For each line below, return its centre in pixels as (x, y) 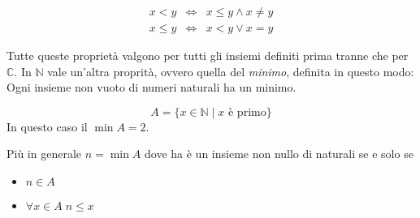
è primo (247, 112)
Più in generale (44, 154)
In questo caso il (47, 126)
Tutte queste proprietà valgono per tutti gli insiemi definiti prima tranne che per (208, 56)
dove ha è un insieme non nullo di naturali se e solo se (279, 154)
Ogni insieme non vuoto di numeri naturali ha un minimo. (152, 87)
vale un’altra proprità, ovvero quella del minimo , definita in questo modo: (231, 71)
